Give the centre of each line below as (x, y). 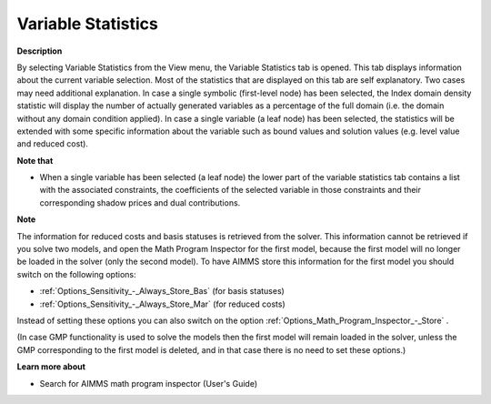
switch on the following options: (76, 274)
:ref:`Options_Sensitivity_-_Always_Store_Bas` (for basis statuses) (162, 291)
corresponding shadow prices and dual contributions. (140, 202)
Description (40, 51)
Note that (35, 160)
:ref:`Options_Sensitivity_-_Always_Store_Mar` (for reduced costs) (162, 304)
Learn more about (51, 367)
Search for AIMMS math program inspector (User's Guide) (149, 383)
